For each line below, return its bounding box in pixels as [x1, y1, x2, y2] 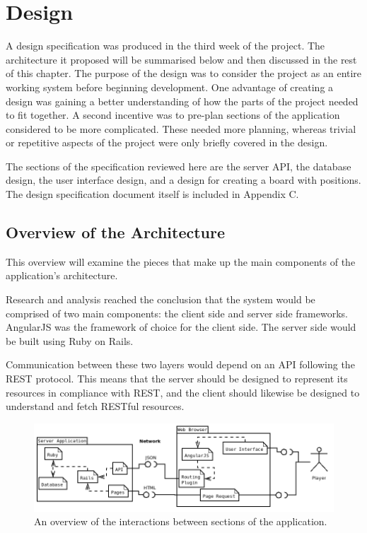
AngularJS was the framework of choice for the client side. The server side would [6, 320, 356, 334]
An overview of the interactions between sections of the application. [34, 514, 327, 529]
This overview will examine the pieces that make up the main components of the [6, 254, 356, 269]
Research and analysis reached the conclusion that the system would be [6, 292, 315, 307]
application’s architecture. [6, 268, 118, 283]
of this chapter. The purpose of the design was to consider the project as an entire [6, 66, 362, 81]
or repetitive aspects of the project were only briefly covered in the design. [6, 135, 328, 150]
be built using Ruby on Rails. [6, 333, 134, 348]
